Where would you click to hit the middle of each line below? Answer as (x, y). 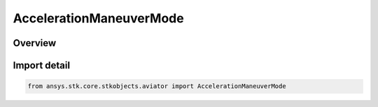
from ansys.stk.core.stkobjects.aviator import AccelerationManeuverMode (157, 86)
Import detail (41, 65)
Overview (35, 43)
